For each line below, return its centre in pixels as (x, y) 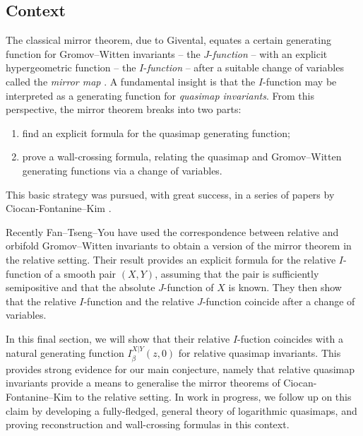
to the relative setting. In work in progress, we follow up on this (213, 396)
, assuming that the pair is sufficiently (237, 273)
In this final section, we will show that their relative (118, 338)
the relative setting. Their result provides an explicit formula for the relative (171, 259)
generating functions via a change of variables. (122, 170)
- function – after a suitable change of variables (244, 67)
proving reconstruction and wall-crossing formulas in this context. (148, 424)
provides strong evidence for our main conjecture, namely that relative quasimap (180, 369)
